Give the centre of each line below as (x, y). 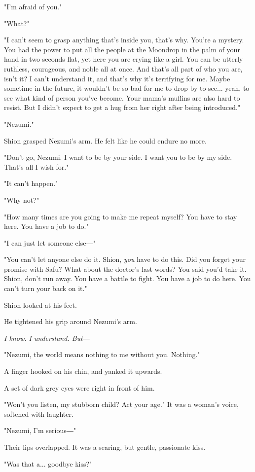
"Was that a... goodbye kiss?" (48, 463)
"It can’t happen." (31, 183)
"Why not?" (22, 200)
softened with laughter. (39, 414)
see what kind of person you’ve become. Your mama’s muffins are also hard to (122, 97)
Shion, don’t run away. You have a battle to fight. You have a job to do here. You (127, 278)
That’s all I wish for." (36, 166)
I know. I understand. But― (47, 338)
